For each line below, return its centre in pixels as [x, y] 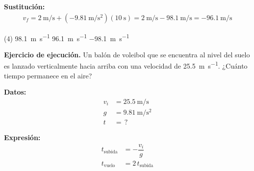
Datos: [15, 92]
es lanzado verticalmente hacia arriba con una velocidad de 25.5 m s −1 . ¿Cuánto [126, 65]
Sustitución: [25, 6]
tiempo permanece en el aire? [48, 75]
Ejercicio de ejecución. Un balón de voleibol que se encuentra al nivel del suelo [127, 54]
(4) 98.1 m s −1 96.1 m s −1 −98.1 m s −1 [67, 37]
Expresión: [22, 137]
